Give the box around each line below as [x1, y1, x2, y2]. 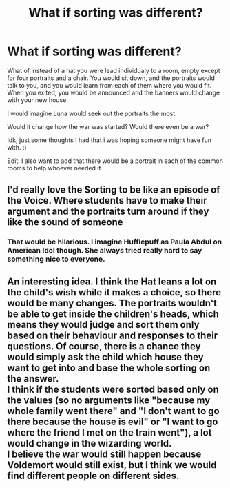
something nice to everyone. [7, 254, 105, 264]
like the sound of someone [7, 216, 123, 228]
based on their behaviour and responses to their [7, 329, 218, 341]
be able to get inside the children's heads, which [7, 308, 219, 320]
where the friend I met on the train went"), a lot [7, 427, 212, 438]
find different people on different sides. [7, 469, 180, 481]
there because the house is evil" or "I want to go [7, 416, 218, 427]
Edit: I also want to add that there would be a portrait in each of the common [7, 157, 224, 165]
